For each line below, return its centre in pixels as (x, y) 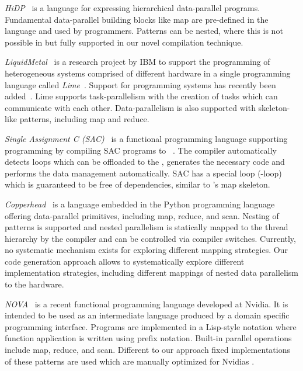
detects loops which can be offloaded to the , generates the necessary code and (145, 162)
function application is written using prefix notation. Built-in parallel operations (148, 338)
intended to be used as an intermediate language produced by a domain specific (147, 315)
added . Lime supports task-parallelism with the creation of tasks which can (141, 96)
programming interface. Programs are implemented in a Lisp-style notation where (151, 326)
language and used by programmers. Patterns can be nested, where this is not (144, 31)
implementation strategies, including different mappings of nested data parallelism (151, 273)
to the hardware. (34, 284)
